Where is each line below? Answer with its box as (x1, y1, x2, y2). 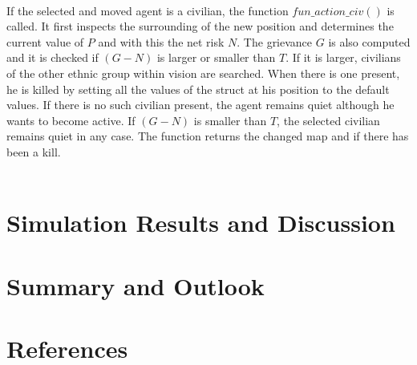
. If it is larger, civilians (285, 49, 401, 66)
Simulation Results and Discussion (6, 206, 395, 239)
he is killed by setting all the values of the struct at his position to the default (6, 80, 390, 97)
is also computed (328, 33, 411, 50)
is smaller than (193, 112, 267, 128)
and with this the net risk (98, 33, 225, 50)
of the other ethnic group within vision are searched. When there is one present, (6, 64, 400, 81)
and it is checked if (6, 49, 99, 66)
